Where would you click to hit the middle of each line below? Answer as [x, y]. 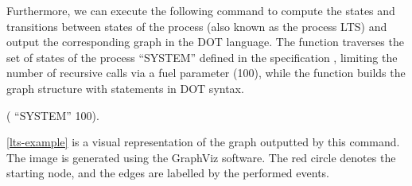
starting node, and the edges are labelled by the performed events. [168, 173]
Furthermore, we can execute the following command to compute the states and [201, 10]
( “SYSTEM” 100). [53, 115]
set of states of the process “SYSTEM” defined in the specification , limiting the [202, 57]
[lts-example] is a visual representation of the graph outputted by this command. [203, 142]
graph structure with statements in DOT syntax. [125, 88]
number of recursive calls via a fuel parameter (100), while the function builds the [206, 73]
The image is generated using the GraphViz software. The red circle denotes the [201, 157]
